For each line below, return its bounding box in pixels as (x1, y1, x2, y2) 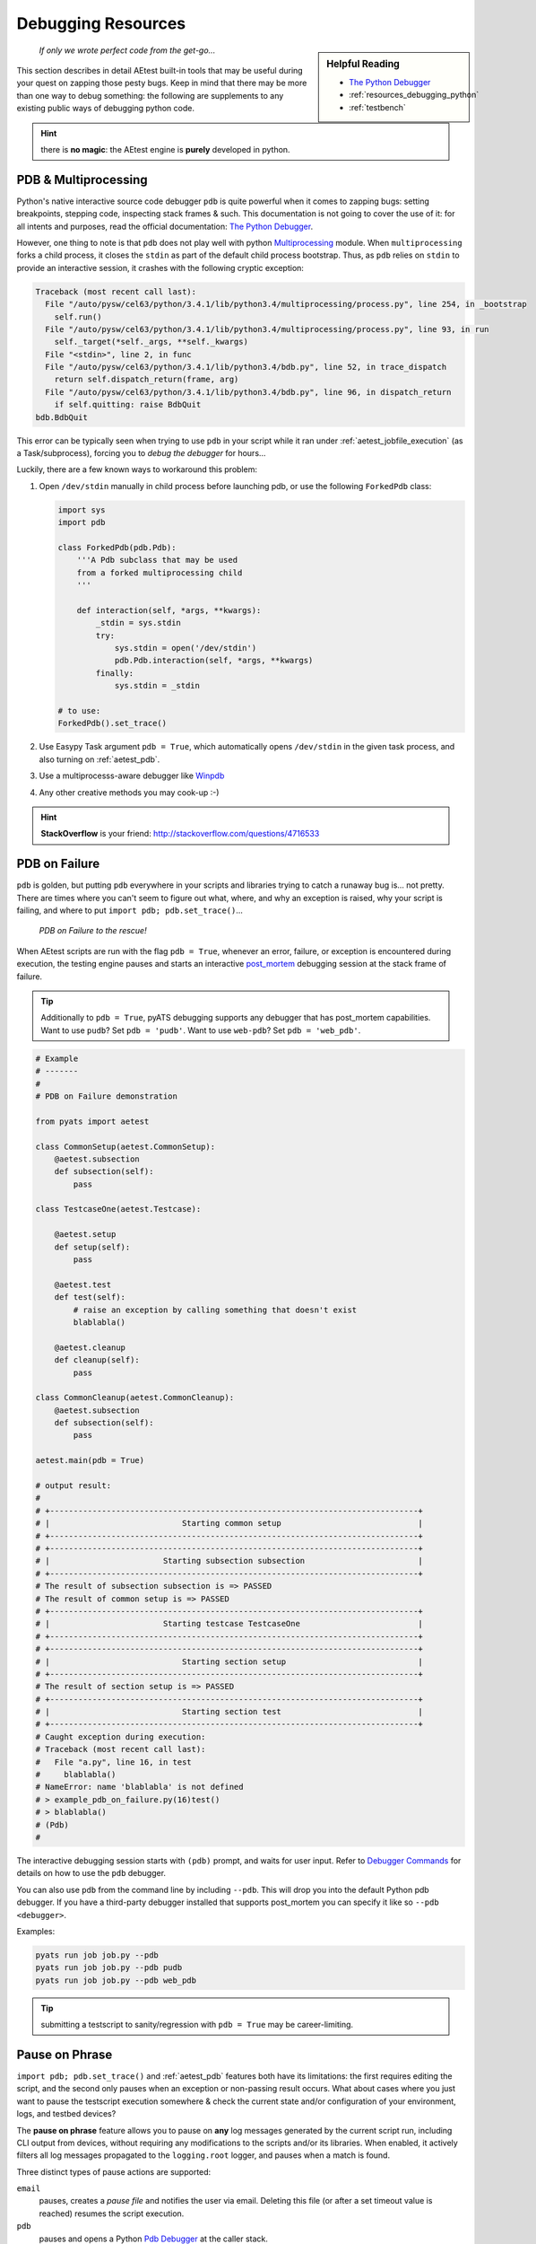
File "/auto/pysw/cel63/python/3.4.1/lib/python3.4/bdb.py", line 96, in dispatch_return (45, 387, 452, 397)
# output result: (35, 1481, 112, 1491)
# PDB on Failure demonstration (35, 1091, 178, 1101)
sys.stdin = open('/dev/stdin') (114, 643, 257, 653)
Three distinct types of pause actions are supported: (16, 2166, 212, 2177)
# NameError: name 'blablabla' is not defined (35, 1782, 244, 1793)
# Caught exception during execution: (35, 1731, 206, 1741)
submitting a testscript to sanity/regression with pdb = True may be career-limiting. (40, 2020, 354, 2030)
